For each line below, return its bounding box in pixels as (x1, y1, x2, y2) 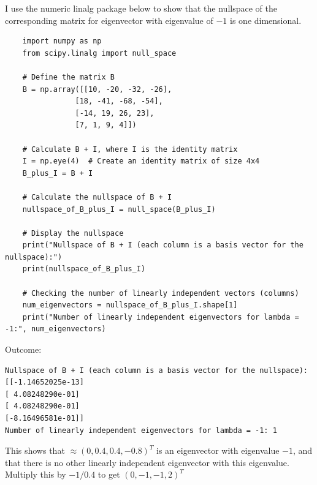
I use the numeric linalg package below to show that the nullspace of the (5, 2, 277, 14)
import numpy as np (22, 37, 102, 46)
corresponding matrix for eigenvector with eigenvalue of (5, 13, 213, 26)
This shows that (5, 444, 65, 457)
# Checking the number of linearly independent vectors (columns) (22, 288, 299, 298)
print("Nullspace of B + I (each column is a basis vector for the (22, 241, 304, 250)
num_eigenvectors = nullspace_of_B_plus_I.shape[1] (22, 301, 238, 310)
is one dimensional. (230, 13, 302, 26)
